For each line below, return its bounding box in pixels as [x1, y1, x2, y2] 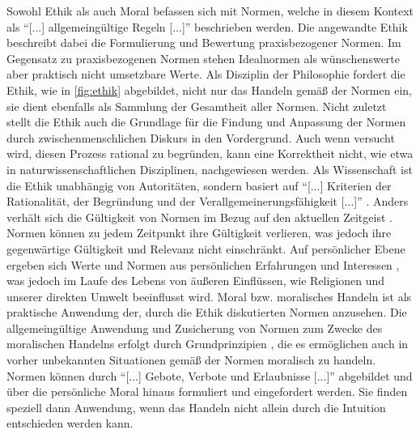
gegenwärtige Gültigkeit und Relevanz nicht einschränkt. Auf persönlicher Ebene [6, 240, 405, 257]
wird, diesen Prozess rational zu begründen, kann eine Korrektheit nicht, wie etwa [6, 145, 414, 162]
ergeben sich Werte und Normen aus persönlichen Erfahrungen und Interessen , [6, 256, 400, 273]
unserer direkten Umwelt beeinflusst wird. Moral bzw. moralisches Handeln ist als [6, 287, 412, 304]
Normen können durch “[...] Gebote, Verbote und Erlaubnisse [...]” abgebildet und [6, 367, 413, 384]
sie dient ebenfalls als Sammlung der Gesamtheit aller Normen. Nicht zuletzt [6, 97, 387, 114]
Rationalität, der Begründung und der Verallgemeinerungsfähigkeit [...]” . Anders [6, 193, 409, 210]
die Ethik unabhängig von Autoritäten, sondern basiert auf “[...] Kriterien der [6, 177, 392, 194]
